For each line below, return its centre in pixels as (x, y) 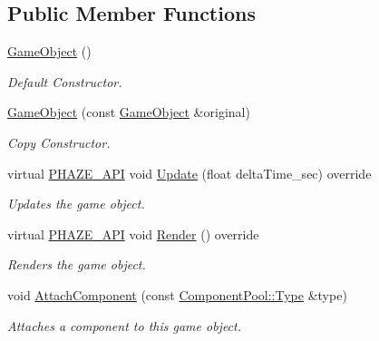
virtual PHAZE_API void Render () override (133, 234)
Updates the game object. (76, 204)
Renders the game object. (77, 264)
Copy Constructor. (59, 142)
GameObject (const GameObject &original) (129, 112)
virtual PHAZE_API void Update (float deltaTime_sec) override (189, 173)
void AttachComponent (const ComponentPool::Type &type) (177, 294)
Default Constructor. (65, 81)
